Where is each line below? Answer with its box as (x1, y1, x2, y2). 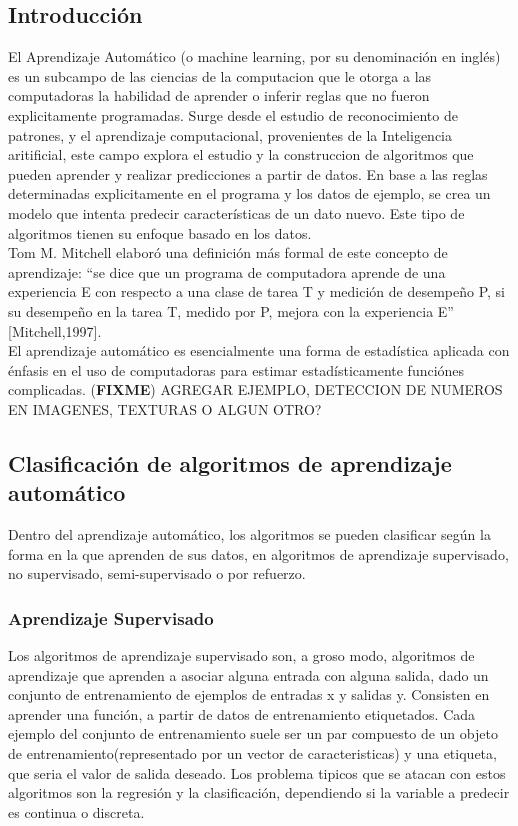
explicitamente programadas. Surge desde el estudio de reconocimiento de (8, 104, 458, 125)
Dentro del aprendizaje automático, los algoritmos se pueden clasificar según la (8, 524, 491, 545)
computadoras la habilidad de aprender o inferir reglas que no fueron (8, 85, 430, 106)
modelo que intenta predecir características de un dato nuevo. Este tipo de (8, 202, 465, 223)
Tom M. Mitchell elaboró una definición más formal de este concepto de (8, 242, 448, 263)
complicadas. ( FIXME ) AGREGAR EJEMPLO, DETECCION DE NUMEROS (8, 379, 503, 400)
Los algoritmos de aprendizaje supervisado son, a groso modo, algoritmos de (8, 645, 475, 666)
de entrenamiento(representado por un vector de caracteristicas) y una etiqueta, (8, 743, 497, 764)
